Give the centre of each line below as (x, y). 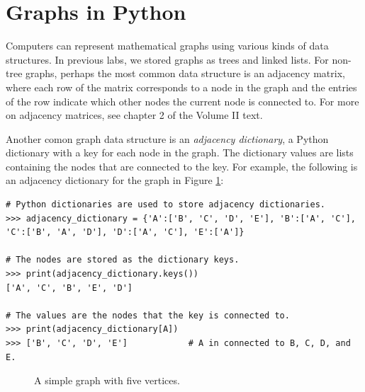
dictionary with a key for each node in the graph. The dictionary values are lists (180, 152)
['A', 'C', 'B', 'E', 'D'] (69, 288)
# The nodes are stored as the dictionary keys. (123, 260)
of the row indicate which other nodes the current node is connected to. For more (182, 101)
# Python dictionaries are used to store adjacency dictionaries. (166, 205)
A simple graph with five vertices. (107, 380)
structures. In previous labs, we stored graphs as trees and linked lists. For (167, 59)
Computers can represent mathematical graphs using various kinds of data (167, 46)
